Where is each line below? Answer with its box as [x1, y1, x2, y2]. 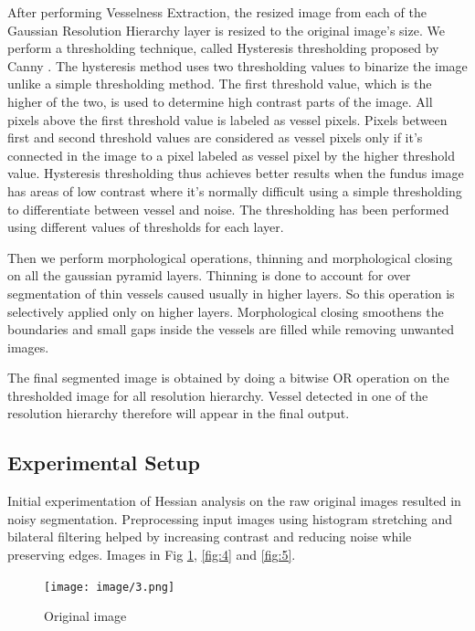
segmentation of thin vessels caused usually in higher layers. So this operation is [7, 283, 455, 302]
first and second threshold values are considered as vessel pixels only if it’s [7, 128, 423, 147]
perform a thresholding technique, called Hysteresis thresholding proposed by [7, 38, 439, 58]
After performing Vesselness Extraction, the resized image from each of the [7, 3, 427, 21]
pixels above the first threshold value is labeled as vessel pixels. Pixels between [7, 110, 448, 129]
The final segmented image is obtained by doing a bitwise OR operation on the [7, 368, 449, 387]
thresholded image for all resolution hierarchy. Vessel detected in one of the [7, 385, 428, 405]
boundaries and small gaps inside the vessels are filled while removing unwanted [7, 320, 455, 339]
